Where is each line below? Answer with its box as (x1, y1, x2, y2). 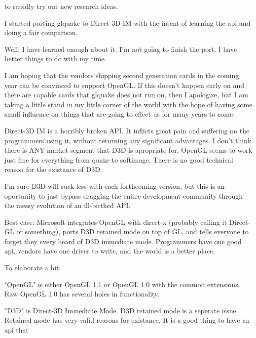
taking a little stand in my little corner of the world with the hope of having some (4, 99, 253, 109)
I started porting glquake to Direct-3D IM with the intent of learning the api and (4, 17, 251, 28)
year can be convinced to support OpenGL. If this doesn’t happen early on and (4, 80, 245, 90)
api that (4, 325, 29, 335)
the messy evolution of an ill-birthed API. (4, 200, 131, 211)
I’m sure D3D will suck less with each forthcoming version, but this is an (4, 180, 225, 191)
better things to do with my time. (4, 53, 107, 64)
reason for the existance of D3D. (4, 164, 102, 174)
